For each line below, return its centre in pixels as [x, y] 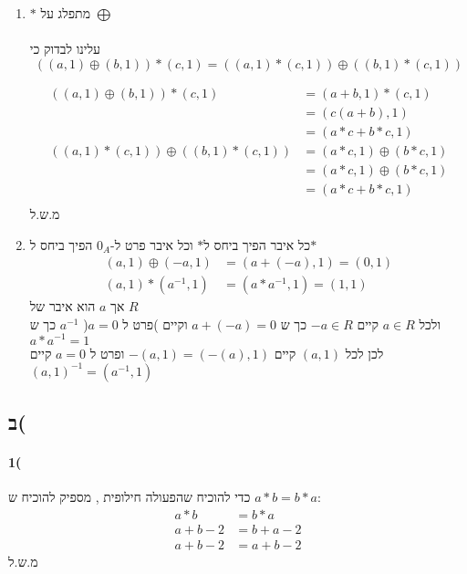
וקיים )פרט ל [155, 324]
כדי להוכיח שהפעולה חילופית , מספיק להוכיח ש [130, 497]
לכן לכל [364, 353]
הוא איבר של [62, 306]
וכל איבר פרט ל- [152, 244]
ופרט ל [107, 353]
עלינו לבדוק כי [65, 49]
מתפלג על [65, 13]
